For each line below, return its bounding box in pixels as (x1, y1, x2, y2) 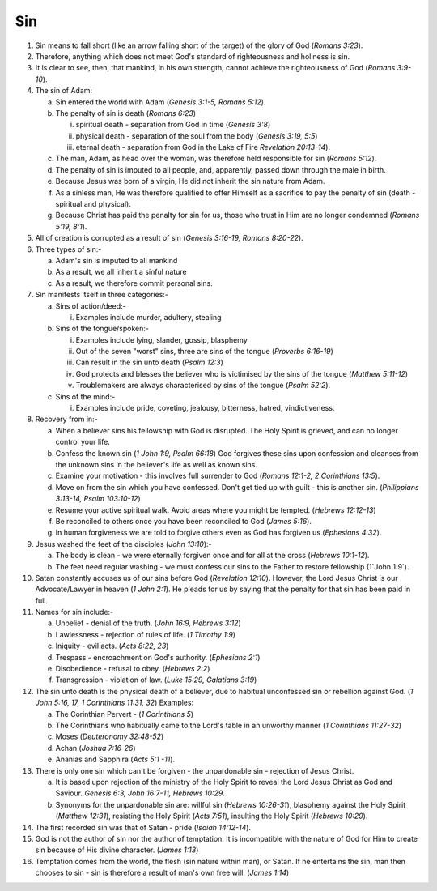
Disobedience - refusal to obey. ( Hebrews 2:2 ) (55, 664, 210, 674)
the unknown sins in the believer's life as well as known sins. (55, 460, 258, 469)
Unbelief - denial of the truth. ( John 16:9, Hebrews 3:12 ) (55, 618, 242, 628)
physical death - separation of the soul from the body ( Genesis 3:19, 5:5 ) (75, 130, 318, 141)
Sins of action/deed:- (55, 301, 126, 311)
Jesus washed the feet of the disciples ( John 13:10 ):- (35, 539, 212, 548)
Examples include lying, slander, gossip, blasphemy (75, 335, 248, 344)
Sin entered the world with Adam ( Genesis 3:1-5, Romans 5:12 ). (55, 97, 266, 107)
